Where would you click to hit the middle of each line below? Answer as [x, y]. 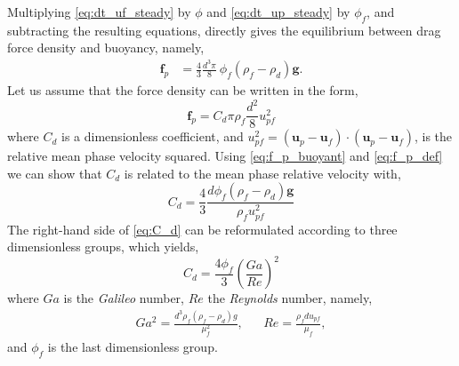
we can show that [55, 173]
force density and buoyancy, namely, [106, 48]
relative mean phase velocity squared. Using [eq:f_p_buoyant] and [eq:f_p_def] [225, 156]
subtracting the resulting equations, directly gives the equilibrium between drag [224, 30]
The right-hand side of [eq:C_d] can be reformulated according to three [202, 229]
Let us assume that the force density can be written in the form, [183, 90]
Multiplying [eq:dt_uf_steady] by [99, 12]
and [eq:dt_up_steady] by [278, 12]
